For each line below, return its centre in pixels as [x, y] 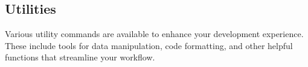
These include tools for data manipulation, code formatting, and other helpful [149, 45]
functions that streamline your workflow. [80, 57]
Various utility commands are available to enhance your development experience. [154, 34]
